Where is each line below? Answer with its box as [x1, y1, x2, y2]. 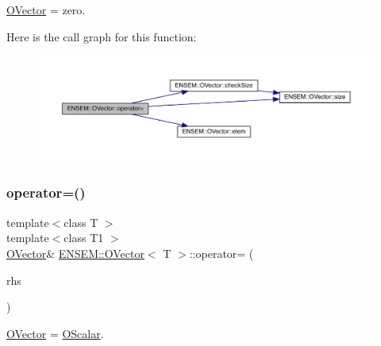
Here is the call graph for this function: [6, 28, 197, 44]
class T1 [63, 229, 104, 246]
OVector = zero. [6, 2, 86, 17]
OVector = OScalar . [6, 325, 104, 341]
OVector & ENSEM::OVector [6, 244, 144, 261]
